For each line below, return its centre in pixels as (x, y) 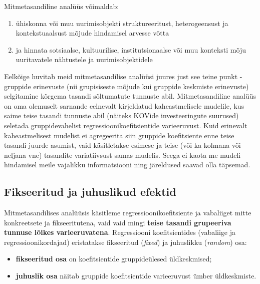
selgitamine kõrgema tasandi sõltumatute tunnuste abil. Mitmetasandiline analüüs (130, 96)
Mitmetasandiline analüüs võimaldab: (62, 6)
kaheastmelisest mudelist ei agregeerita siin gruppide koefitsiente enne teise (119, 135)
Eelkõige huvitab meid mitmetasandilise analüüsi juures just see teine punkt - (123, 76)
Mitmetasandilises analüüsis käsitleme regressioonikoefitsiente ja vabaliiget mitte (128, 213)
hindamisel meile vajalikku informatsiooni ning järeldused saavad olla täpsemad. (127, 165)
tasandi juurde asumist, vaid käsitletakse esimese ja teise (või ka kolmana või (122, 145)
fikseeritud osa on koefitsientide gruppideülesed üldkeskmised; (114, 259)
